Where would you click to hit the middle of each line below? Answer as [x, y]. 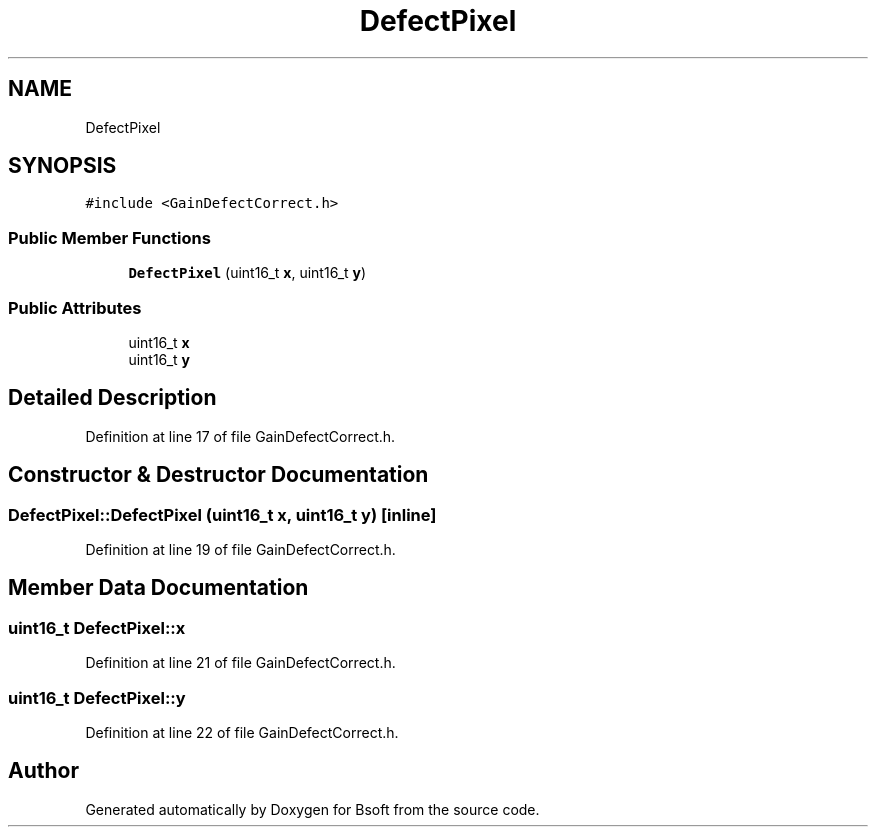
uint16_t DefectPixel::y [97, 697]
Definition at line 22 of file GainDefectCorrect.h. [242, 732]
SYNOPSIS [62, 166]
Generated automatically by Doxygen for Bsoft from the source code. [312, 809]
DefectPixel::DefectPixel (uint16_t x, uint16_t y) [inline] [222, 514]
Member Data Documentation [158, 588]
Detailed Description [112, 398]
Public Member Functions [109, 237]
